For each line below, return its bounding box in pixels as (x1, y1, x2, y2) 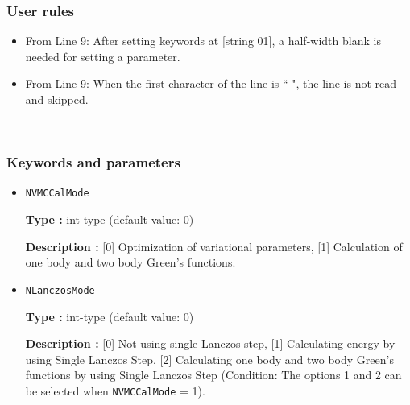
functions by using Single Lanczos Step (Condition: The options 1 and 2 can (25, 366, 402, 383)
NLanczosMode (25, 284, 95, 296)
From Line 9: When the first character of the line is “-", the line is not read (25, 75, 397, 92)
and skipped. (25, 91, 89, 107)
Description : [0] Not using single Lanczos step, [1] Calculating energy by (25, 335, 396, 352)
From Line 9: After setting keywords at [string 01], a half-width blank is (25, 32, 381, 49)
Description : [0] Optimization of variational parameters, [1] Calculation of (25, 238, 403, 254)
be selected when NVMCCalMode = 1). (25, 382, 205, 399)
